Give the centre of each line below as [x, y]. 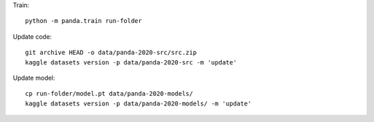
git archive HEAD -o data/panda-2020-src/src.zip [111, 53]
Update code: [32, 36]
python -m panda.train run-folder [83, 21]
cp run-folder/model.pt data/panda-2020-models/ [109, 94]
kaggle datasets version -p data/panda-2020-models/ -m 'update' [139, 103]
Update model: [34, 78]
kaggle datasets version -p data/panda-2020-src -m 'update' [131, 62]
